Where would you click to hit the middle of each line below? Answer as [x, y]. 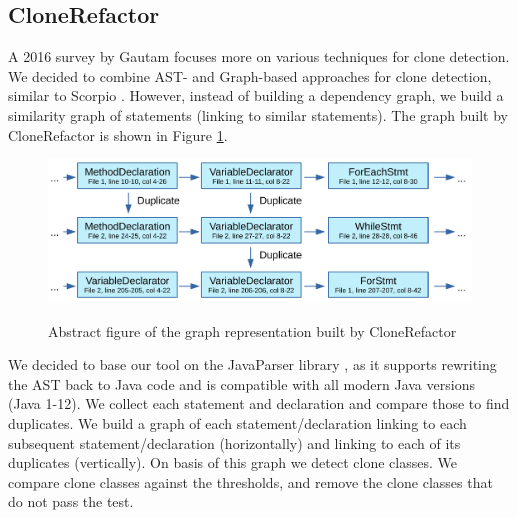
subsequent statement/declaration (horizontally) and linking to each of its [234, 442]
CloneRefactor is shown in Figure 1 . [118, 134]
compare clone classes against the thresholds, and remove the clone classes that [250, 481]
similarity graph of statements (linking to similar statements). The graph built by [258, 114]
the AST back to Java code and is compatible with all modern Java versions [241, 383]
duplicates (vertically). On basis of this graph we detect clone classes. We [232, 462]
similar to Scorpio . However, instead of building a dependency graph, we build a [256, 95]
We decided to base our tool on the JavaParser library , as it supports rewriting [252, 364]
